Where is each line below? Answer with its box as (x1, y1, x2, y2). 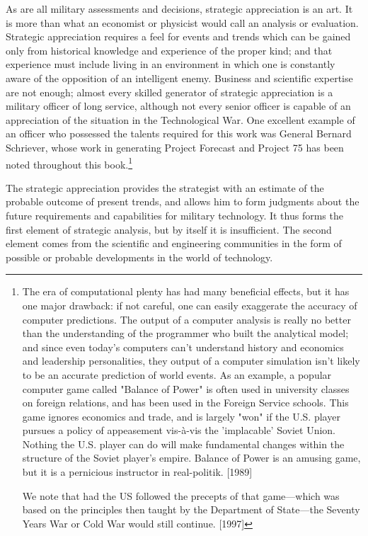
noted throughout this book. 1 (6, 154, 133, 171)
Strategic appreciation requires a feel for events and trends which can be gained (6, 29, 351, 44)
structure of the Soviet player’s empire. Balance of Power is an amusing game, (22, 450, 361, 465)
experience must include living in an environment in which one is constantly (6, 57, 335, 72)
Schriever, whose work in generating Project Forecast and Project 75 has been (6, 139, 344, 154)
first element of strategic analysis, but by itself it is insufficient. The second (6, 222, 332, 236)
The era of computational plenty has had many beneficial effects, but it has (22, 284, 350, 299)
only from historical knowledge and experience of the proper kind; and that (6, 42, 333, 57)
